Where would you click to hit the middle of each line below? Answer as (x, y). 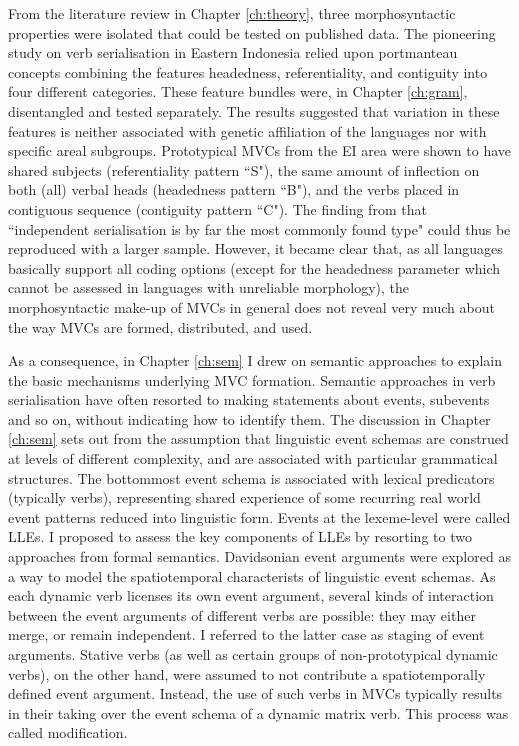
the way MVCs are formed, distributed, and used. (160, 326)
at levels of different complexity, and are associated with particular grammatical (253, 458)
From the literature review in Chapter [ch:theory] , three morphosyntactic (232, 13)
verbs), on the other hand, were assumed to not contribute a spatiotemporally (247, 673)
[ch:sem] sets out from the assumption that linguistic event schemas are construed (258, 438)
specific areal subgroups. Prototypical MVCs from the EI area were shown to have (260, 150)
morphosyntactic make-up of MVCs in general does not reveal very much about (251, 306)
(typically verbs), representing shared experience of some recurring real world (244, 497)
